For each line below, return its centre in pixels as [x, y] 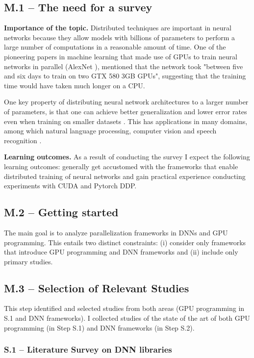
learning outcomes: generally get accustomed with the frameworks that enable [121, 166]
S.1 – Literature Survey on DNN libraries [88, 349]
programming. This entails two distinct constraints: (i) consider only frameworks [125, 242]
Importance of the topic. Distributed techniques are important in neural [118, 28]
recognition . [23, 140]
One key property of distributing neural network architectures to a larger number [126, 102]
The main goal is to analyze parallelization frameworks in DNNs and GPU [116, 232]
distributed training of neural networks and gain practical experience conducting [125, 176]
